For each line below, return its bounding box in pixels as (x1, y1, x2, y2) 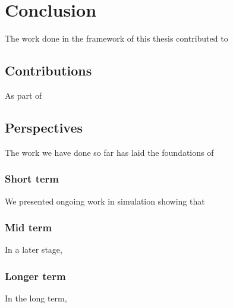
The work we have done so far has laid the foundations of (5, 146, 214, 158)
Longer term (5, 268, 66, 283)
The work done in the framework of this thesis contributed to (5, 32, 228, 45)
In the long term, (5, 292, 67, 304)
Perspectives (5, 118, 83, 136)
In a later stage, (5, 243, 62, 256)
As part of (5, 89, 42, 101)
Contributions (5, 61, 92, 80)
